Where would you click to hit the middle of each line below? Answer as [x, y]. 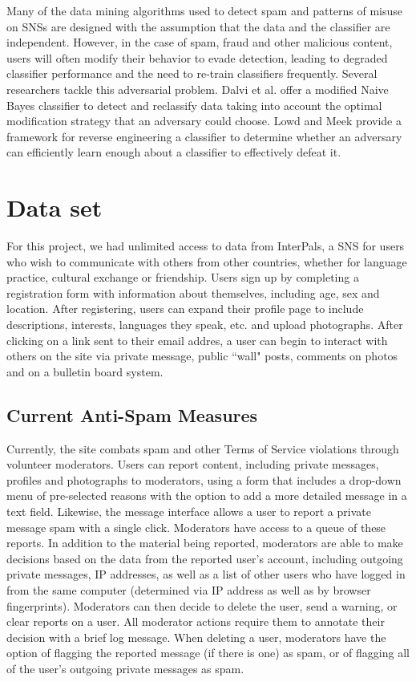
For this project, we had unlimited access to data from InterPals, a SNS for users [206, 246]
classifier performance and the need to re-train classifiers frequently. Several [192, 73]
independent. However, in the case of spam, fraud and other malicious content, [200, 42]
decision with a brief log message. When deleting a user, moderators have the [196, 637]
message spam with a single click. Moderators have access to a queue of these [196, 527]
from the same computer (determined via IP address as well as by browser [189, 589]
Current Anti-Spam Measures [132, 414]
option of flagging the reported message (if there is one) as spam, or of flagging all [208, 653]
